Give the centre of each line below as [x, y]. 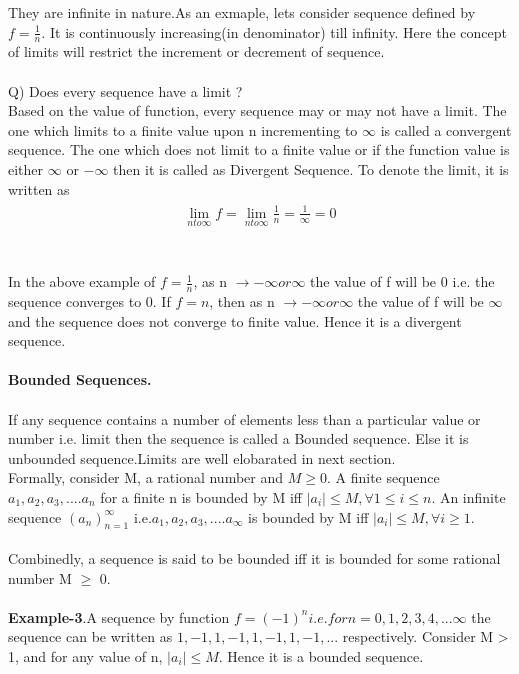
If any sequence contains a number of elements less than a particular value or [244, 418]
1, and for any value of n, [85, 655]
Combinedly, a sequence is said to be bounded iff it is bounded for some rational [254, 557]
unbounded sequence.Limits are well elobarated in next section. [202, 457]
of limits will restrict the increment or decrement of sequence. [196, 51]
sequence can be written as [90, 636]
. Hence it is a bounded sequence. [321, 655]
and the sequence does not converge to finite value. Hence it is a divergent [235, 320]
